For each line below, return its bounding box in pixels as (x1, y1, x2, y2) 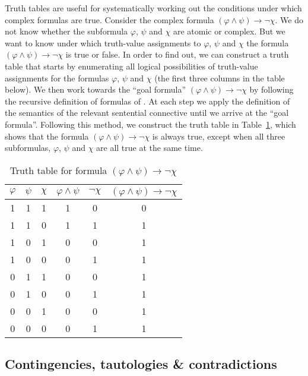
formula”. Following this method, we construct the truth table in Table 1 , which (5, 118, 296, 130)
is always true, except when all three (152, 129, 285, 142)
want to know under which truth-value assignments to (5, 36, 201, 49)
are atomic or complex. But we (173, 25, 285, 37)
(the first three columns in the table (154, 71, 285, 84)
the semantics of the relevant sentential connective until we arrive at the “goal (5, 106, 289, 119)
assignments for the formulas (5, 71, 109, 84)
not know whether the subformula (5, 25, 128, 37)
